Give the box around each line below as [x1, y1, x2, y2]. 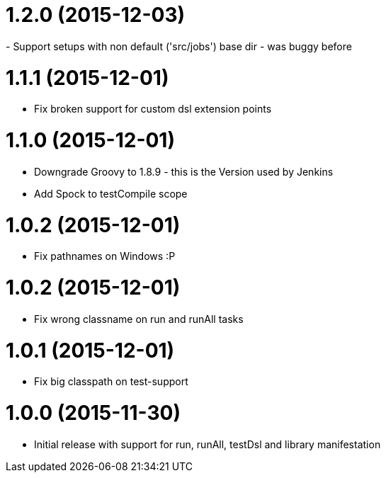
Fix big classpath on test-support [34, 375, 188, 388]
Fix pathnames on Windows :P [34, 250, 176, 263]
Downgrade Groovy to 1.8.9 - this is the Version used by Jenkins [34, 165, 334, 178]
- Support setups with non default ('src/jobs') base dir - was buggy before [6, 40, 352, 52]
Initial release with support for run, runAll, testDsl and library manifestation [34, 438, 381, 450]
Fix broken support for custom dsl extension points [34, 103, 272, 115]
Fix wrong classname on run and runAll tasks [34, 312, 244, 325]
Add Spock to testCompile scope [34, 187, 188, 200]
